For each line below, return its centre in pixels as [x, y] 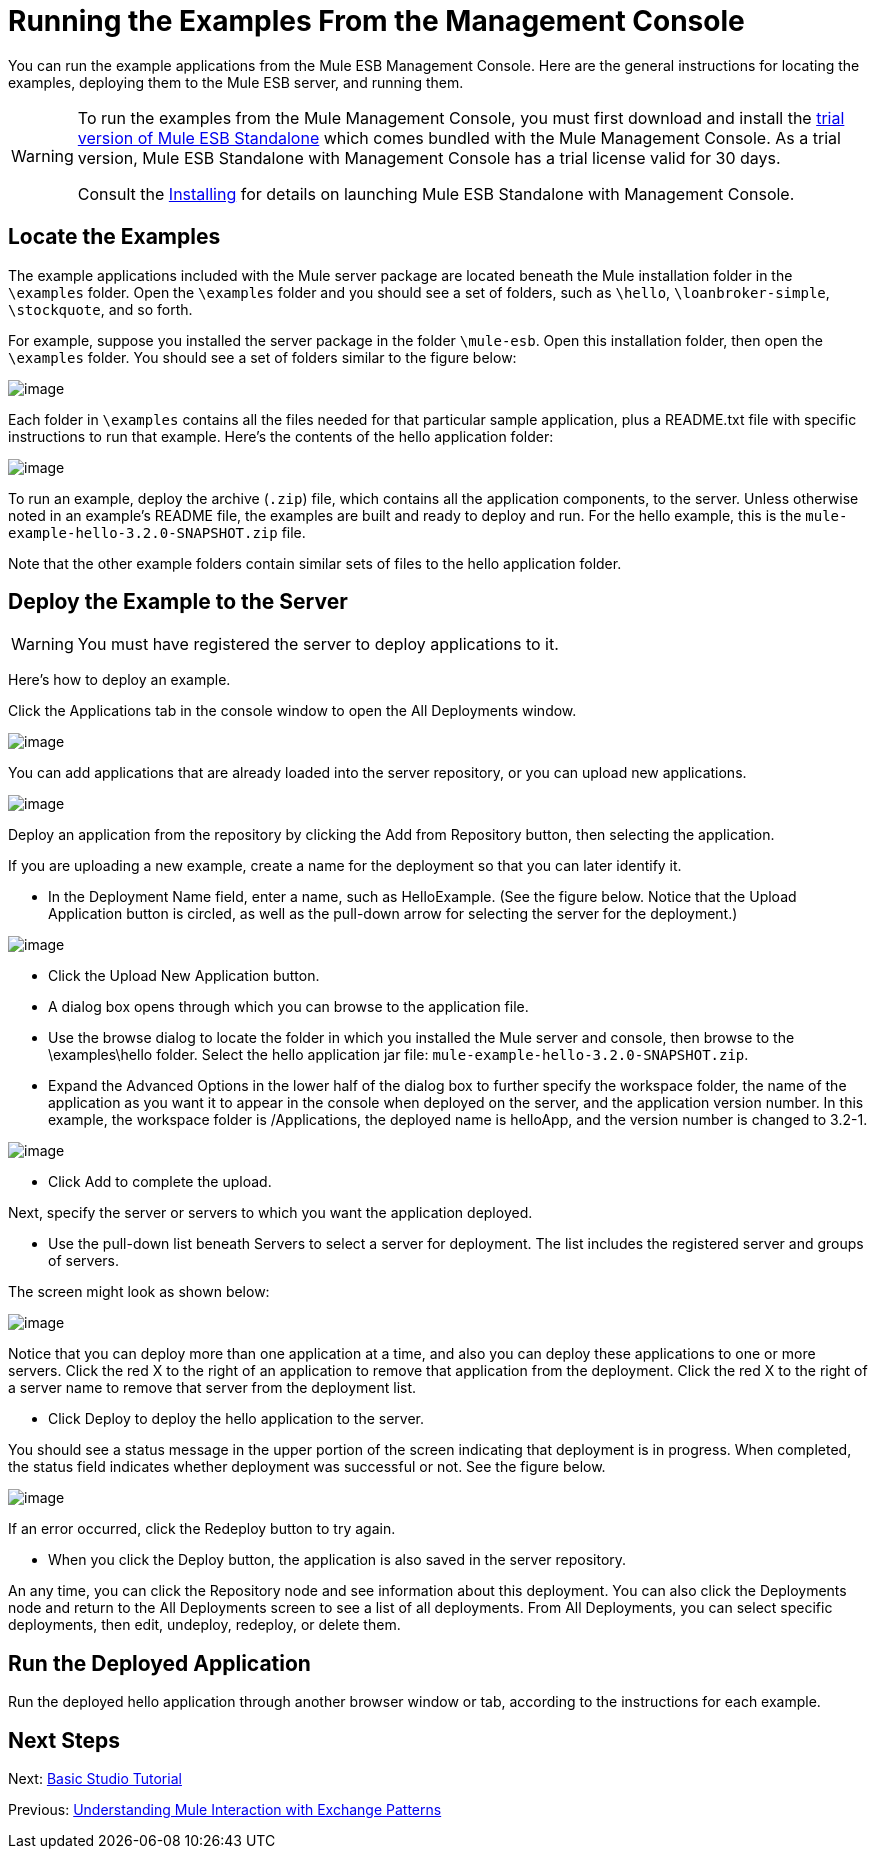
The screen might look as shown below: [139, 1292]
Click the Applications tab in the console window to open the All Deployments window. [292, 711]
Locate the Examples [114, 237]
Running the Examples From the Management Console [376, 21]
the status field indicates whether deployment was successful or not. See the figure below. [307, 1467]
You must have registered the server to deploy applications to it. [318, 644]
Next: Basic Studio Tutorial [95, 1779]
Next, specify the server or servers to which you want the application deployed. [270, 1213]
